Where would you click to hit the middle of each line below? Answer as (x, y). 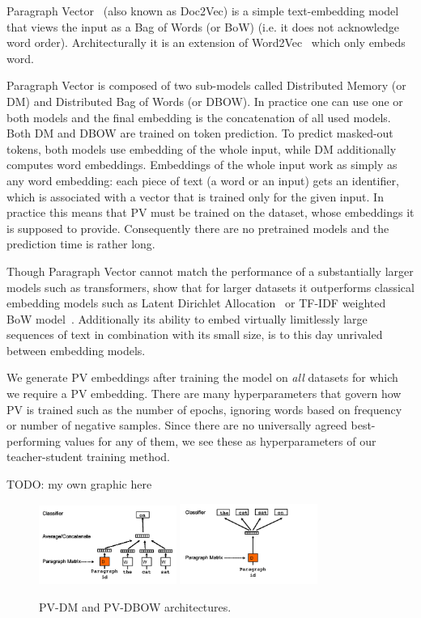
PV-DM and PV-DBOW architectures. (135, 606)
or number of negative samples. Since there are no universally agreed (177, 425)
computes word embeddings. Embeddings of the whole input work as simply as (202, 165)
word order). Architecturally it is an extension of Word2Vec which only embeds (206, 42)
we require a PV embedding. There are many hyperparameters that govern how (204, 394)
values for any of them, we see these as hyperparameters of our (220, 440)
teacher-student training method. (89, 457)
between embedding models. (76, 350)
